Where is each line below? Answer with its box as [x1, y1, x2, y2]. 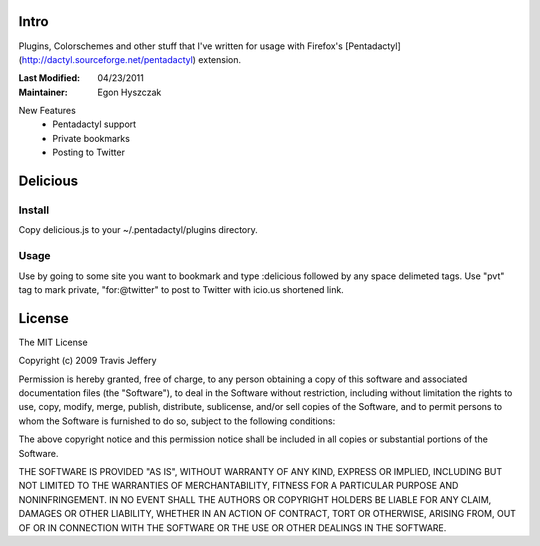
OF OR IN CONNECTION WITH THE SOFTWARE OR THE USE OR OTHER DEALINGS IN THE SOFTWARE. [18, 521, 447, 534]
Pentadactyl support [52, 118, 137, 130]
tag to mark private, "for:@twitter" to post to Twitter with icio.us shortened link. [18, 283, 344, 295]
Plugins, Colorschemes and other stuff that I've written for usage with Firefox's [18, 40, 344, 52]
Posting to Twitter [52, 146, 125, 159]
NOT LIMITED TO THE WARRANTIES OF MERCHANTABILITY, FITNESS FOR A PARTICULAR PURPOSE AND [18, 480, 459, 492]
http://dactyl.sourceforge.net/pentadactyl [21, 53, 194, 65]
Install [18, 203, 50, 217]
